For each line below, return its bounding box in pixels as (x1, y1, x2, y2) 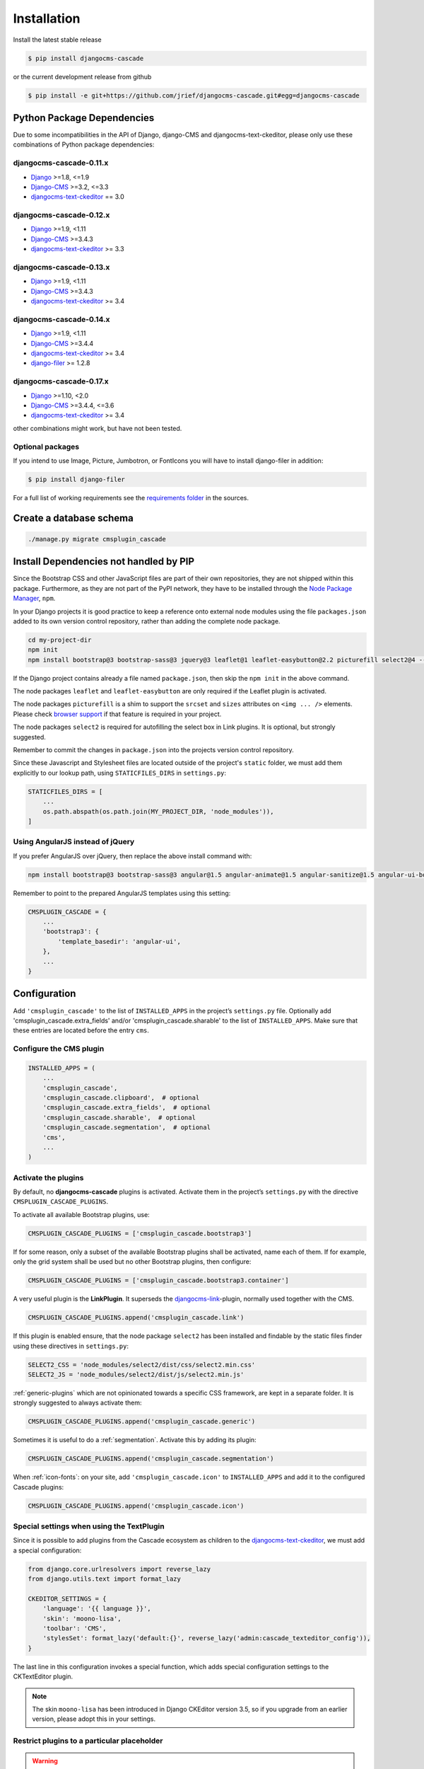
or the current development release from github (13, 72, 152, 81)
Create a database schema (13, 512, 134, 524)
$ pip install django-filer (28, 475, 125, 483)
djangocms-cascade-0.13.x (13, 263, 110, 272)
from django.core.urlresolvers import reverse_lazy (28, 1565, 211, 1573)
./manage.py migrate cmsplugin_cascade (28, 535, 166, 543)
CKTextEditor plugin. (13, 1672, 73, 1681)
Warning (32, 1757, 58, 1765)
